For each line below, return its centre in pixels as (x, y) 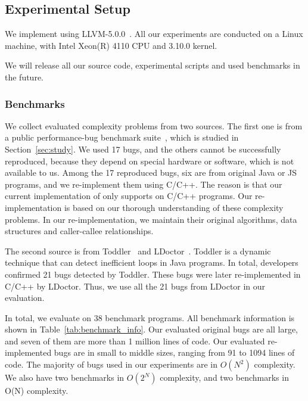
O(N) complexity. (37, 391)
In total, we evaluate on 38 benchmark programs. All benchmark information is (150, 317)
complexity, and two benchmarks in (224, 377)
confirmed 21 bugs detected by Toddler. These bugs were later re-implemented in (153, 274)
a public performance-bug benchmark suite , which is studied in (122, 137)
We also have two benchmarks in (65, 377)
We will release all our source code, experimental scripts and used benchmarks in (153, 65)
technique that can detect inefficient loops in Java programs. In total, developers (152, 262)
